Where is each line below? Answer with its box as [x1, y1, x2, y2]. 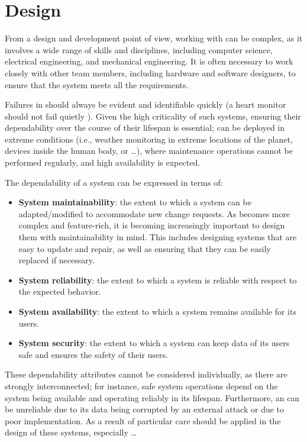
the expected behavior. [18, 285, 101, 298]
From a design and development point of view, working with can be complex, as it [5, 32, 303, 44]
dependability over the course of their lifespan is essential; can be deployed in [5, 121, 285, 134]
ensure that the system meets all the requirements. [5, 78, 189, 91]
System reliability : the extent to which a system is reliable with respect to [18, 273, 297, 286]
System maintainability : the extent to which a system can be [18, 196, 251, 208]
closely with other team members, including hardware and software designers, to [5, 66, 296, 79]
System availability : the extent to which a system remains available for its [18, 305, 296, 317]
